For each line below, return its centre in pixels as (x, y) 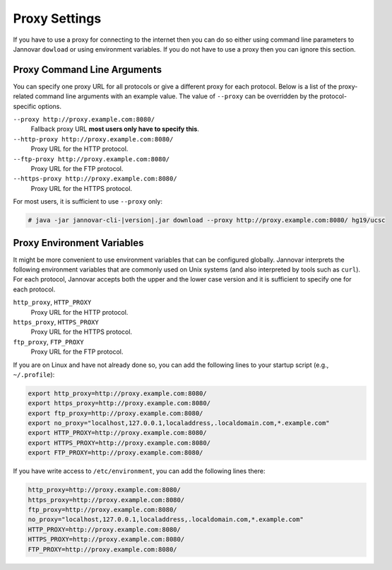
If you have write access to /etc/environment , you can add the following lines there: (139, 471)
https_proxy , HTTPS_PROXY (56, 322)
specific (25, 106)
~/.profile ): (34, 374)
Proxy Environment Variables (78, 243)
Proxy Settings (57, 18)
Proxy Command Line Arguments (88, 70)
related (23, 96)
